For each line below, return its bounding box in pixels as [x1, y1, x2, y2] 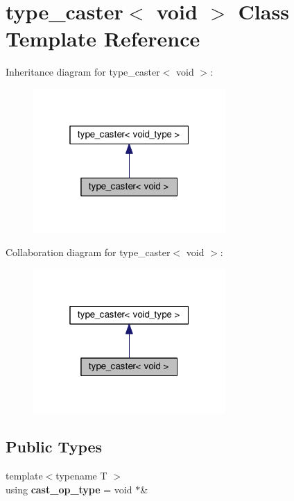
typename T [55, 468, 107, 483]
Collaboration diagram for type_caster [6, 245, 171, 260]
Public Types [6, 436, 103, 457]
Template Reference [6, 24, 200, 53]
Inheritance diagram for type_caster [6, 65, 160, 79]
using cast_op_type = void [6, 482, 132, 496]
